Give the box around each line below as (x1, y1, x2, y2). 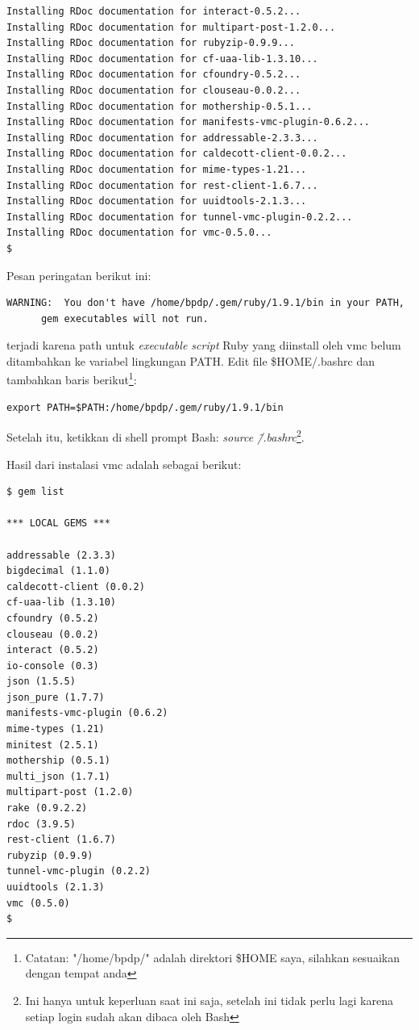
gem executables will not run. (40, 312, 209, 324)
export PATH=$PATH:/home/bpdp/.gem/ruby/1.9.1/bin (6, 401, 284, 413)
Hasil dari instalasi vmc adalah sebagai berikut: (6, 455, 242, 472)
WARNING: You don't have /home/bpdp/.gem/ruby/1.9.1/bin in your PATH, (6, 297, 404, 309)
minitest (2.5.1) (6, 739, 99, 751)
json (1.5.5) (6, 676, 76, 688)
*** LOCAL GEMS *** (6, 517, 110, 530)
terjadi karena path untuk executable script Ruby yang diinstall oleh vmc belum (6, 337, 401, 354)
